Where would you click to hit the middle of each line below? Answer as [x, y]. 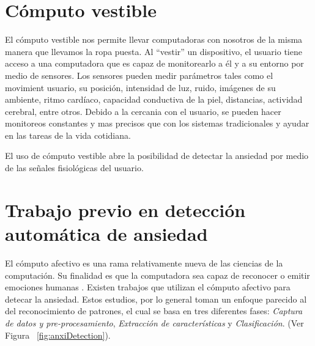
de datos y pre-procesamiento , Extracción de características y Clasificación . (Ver [154, 322]
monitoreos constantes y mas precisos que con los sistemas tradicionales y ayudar [157, 123]
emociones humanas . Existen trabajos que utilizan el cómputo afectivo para [148, 287]
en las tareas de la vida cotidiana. [68, 135]
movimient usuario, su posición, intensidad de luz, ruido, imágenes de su [140, 87]
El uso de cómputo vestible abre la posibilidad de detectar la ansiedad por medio [157, 156]
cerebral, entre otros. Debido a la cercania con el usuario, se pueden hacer [143, 111]
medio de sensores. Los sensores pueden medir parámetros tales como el [139, 75]
